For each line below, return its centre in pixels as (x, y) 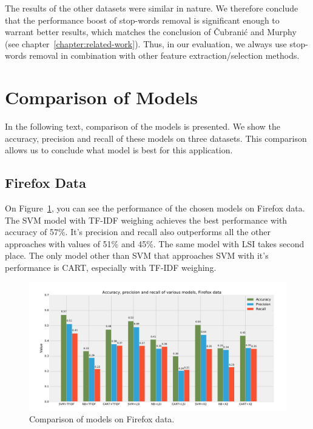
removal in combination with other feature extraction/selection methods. (164, 55)
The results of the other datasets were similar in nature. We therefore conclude (152, 8)
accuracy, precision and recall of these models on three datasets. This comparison (156, 138)
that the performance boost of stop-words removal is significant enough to (142, 20)
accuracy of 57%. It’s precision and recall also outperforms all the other (138, 232)
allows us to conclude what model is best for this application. (119, 150)
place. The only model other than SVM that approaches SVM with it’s (137, 255)
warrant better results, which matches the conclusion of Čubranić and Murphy (151, 32)
